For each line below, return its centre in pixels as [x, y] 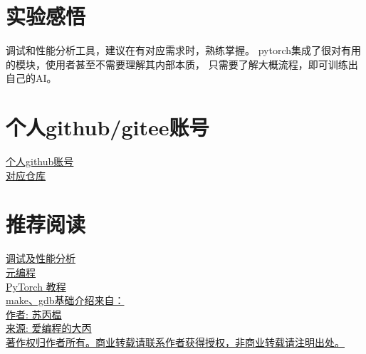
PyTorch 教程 [36, 286]
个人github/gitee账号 [108, 127]
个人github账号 [40, 161]
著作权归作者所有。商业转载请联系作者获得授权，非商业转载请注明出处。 [175, 342]
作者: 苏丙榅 [34, 314]
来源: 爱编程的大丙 [49, 328]
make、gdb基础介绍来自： [65, 300]
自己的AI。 [31, 78]
